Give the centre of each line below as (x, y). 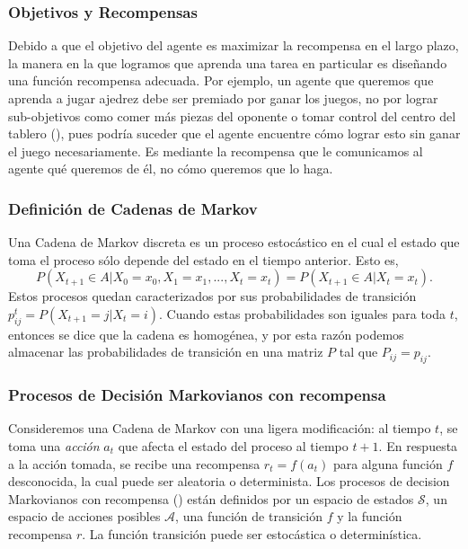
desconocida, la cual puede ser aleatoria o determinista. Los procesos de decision (229, 481)
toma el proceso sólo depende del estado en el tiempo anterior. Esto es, (203, 259)
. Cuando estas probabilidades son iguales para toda (303, 313)
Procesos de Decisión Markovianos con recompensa (197, 395)
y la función (370, 516)
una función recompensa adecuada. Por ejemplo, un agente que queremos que (221, 80)
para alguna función (388, 463)
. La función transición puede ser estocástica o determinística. (252, 533)
